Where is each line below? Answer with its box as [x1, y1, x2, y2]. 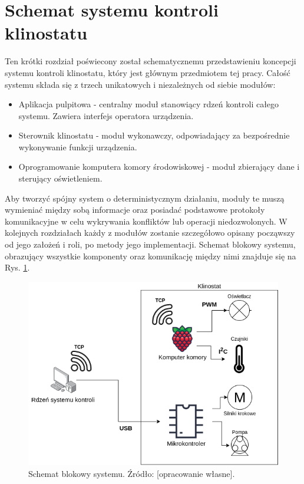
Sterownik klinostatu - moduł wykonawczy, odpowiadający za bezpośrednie [18, 129, 290, 141]
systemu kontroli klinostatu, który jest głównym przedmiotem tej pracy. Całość [5, 66, 290, 78]
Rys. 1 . [5, 261, 30, 274]
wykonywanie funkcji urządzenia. [18, 140, 137, 153]
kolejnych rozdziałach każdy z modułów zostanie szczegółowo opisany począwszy [5, 226, 295, 239]
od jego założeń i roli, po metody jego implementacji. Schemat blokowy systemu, [5, 238, 296, 251]
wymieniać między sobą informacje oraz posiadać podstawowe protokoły [5, 203, 265, 216]
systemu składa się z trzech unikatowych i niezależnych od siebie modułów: [5, 78, 276, 90]
